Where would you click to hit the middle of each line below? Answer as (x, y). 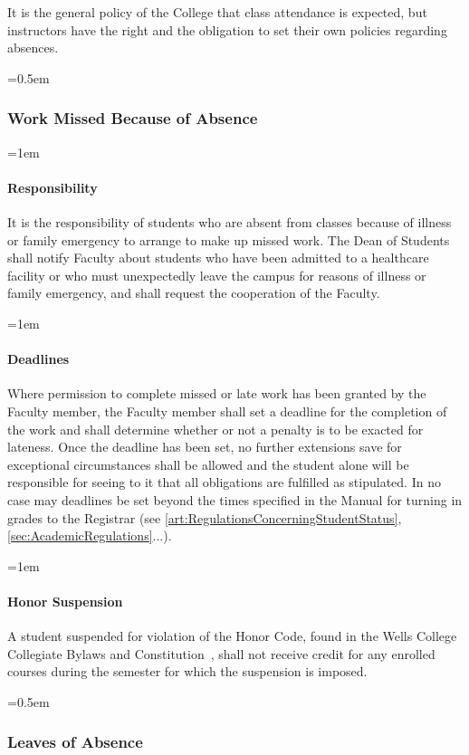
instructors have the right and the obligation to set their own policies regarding (227, 29)
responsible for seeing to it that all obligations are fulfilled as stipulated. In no (224, 482)
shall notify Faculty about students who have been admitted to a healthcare (218, 258)
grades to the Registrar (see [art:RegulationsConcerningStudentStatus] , (205, 517)
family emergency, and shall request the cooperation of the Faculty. (194, 293)
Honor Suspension (65, 601)
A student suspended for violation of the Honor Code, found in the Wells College (232, 636)
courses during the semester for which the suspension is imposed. (187, 671)
